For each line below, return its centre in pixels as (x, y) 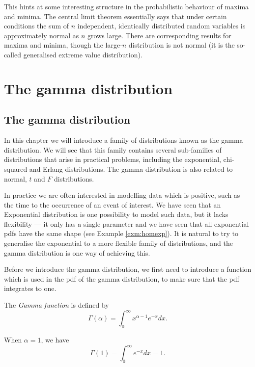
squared (16, 169)
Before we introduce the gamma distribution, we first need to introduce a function (128, 269)
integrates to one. (30, 288)
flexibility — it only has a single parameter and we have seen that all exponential (127, 223)
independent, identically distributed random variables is (161, 26)
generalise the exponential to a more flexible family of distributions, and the (118, 243)
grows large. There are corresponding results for (159, 35)
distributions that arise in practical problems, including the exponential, (113, 159)
